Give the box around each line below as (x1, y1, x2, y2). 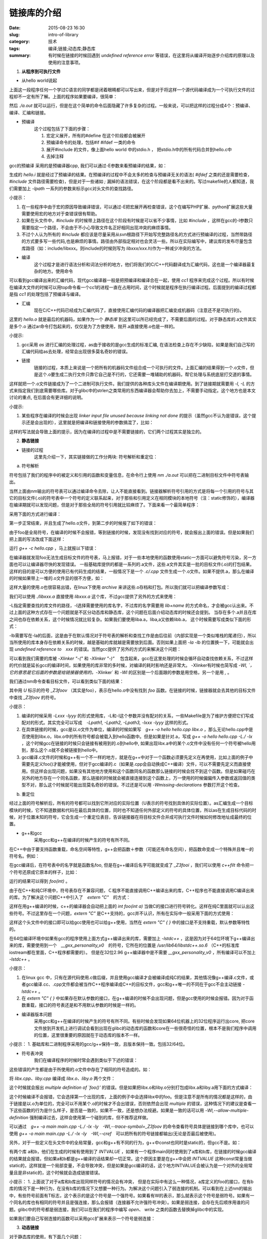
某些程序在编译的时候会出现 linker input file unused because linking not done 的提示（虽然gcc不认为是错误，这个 (21, 413, 252, 419)
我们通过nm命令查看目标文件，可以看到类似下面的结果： (9, 678, 124, 684)
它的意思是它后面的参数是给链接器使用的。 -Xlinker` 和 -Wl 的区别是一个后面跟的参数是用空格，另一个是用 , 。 (9, 669, 232, 675)
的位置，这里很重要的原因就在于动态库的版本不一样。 (34, 1032, 142, 1038)
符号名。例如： (9, 853, 40, 859)
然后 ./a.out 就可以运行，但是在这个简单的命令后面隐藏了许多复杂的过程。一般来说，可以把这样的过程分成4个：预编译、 (9, 103, 253, 109)
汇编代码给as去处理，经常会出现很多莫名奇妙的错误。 (21, 348, 131, 354)
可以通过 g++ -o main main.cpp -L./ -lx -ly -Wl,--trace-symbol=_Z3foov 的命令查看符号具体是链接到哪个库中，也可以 (9, 1124, 254, 1129)
